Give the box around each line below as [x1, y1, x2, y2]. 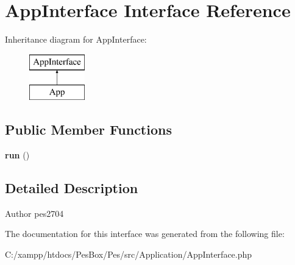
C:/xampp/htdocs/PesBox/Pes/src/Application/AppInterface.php [5, 248, 252, 261]
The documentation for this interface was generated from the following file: [5, 227, 285, 240]
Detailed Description [5, 178, 138, 197]
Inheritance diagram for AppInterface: [5, 33, 147, 46]
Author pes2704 [5, 207, 64, 219]
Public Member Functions [5, 120, 172, 139]
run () [5, 149, 30, 161]
